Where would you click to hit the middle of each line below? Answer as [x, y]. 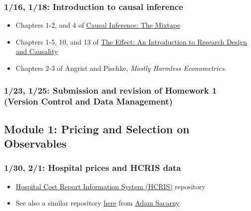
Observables [35, 143]
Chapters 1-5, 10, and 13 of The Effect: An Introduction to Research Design [131, 41]
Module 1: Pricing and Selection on [97, 129]
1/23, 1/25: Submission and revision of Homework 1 [110, 90]
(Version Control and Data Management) [89, 101]
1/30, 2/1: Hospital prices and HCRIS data [93, 168]
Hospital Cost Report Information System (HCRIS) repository [111, 186]
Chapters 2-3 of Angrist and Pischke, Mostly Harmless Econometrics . [121, 68]
